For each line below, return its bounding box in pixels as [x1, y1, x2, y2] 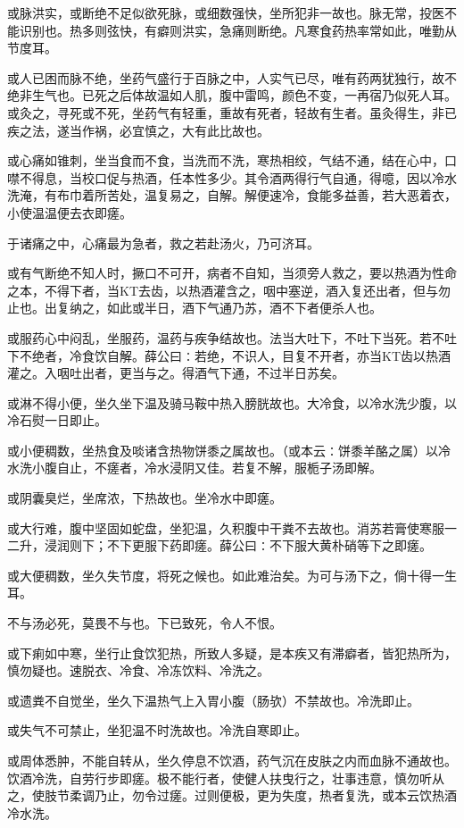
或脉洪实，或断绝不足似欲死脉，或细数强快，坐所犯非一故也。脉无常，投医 [7, 4, 444, 21]
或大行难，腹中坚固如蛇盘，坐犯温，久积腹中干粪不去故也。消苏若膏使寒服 [7, 518, 444, 537]
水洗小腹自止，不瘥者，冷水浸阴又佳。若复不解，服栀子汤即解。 [7, 458, 382, 477]
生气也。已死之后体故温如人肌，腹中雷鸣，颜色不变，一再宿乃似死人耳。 [31, 86, 457, 105]
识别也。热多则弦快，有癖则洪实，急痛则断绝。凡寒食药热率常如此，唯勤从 [19, 21, 457, 39]
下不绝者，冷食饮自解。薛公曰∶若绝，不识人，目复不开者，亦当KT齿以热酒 [7, 346, 451, 364]
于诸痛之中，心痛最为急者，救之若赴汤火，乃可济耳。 [7, 233, 319, 252]
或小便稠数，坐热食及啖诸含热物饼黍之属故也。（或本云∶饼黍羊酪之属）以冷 [7, 440, 451, 459]
